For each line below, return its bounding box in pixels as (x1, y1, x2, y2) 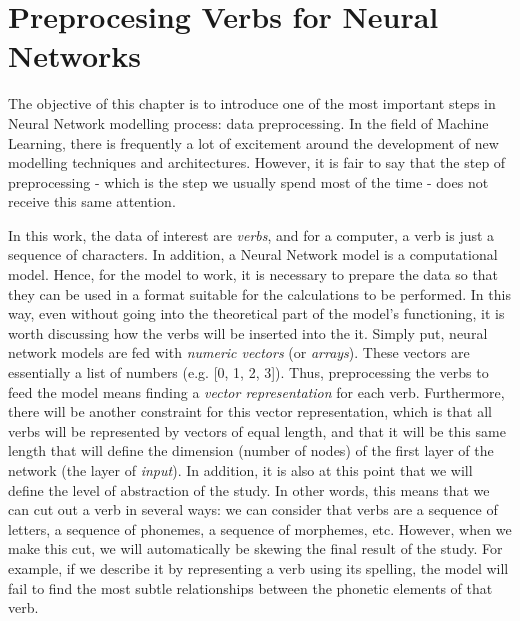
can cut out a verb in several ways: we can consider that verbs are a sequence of (8, 499, 498, 520)
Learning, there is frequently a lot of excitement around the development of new (8, 132, 499, 153)
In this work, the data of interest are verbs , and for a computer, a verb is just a (8, 224, 495, 245)
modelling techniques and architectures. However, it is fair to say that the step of (8, 152, 506, 173)
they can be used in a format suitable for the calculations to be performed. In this (8, 283, 511, 304)
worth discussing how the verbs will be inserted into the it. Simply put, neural (8, 322, 488, 343)
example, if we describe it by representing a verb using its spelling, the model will (8, 557, 509, 578)
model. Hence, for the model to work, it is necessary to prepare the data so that (8, 264, 499, 285)
